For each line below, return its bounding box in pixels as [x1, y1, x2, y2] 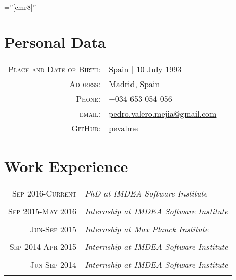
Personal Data [4, 31, 106, 52]
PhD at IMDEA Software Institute [85, 187, 207, 199]
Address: [69, 77, 101, 90]
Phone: [76, 92, 101, 104]
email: [80, 107, 101, 119]
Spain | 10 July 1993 [109, 63, 182, 75]
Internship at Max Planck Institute [85, 222, 209, 235]
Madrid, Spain [109, 77, 160, 90]
